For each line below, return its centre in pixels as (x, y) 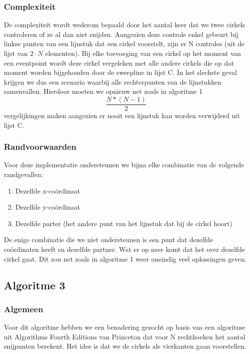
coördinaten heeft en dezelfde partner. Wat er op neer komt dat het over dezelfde (125, 249)
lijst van (16, 53)
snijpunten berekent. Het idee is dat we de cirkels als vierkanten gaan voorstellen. (125, 346)
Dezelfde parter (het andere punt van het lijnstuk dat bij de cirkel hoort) (124, 223)
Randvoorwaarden (40, 147)
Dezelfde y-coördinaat (48, 207)
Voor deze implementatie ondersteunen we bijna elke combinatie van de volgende (124, 165)
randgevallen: (24, 174)
